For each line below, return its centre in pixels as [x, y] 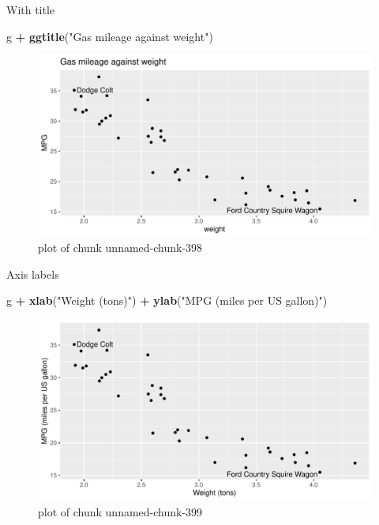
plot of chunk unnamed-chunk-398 [120, 247]
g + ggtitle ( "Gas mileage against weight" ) [110, 36]
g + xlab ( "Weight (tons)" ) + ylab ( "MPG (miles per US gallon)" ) [167, 300]
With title [31, 9]
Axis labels [33, 274]
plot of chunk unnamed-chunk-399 [120, 511]
